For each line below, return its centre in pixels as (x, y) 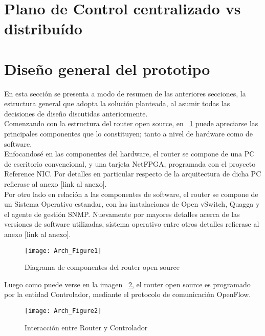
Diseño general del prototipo (107, 68)
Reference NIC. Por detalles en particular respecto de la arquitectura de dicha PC (133, 174)
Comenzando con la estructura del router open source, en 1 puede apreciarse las (131, 123)
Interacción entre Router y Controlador (86, 327)
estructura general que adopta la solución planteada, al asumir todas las (117, 103)
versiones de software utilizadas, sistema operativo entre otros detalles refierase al (132, 224)
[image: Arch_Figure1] (63, 251)
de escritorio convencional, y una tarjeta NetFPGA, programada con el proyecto (130, 163)
